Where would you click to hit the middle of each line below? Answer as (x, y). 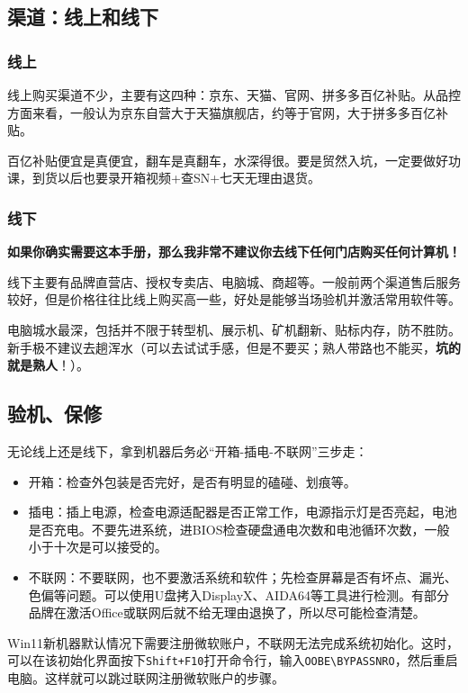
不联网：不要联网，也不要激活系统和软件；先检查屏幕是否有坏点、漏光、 (243, 576)
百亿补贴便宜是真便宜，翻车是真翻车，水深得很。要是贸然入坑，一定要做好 (228, 160)
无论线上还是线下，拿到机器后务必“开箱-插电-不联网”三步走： (188, 450)
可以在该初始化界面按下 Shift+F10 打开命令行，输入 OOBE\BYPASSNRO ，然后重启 (233, 660)
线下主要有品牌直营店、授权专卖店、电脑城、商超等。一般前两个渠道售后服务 (234, 281)
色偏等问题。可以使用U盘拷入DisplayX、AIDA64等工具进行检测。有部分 (238, 594)
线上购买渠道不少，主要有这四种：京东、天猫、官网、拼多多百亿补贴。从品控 (234, 94)
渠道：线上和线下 (83, 17)
